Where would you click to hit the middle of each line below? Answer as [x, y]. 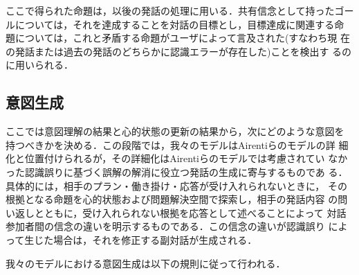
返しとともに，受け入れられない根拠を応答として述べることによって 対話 [181, 212]
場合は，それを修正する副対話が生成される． [155, 239]
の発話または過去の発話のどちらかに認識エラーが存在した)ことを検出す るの [179, 51]
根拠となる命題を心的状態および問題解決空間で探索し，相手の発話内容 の [172, 199]
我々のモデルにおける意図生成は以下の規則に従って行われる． [146, 263]
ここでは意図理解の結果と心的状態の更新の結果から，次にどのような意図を [175, 131]
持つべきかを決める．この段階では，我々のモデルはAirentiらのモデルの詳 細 [177, 144]
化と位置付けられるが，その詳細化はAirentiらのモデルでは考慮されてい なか [177, 158]
